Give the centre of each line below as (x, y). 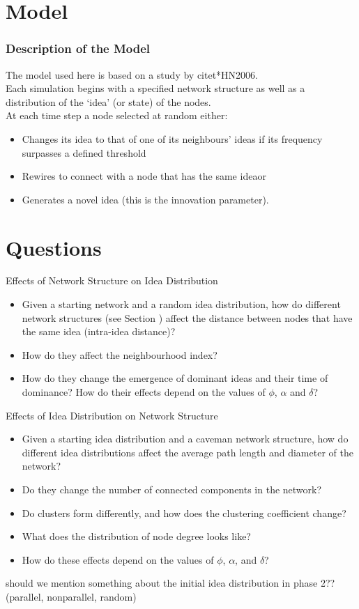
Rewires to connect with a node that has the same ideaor (144, 176)
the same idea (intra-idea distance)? (99, 331)
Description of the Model (78, 48)
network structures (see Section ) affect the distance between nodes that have (187, 317)
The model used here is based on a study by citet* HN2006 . (132, 74)
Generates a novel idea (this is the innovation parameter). (145, 199)
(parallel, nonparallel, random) (71, 596)
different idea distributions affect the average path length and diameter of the (188, 452)
